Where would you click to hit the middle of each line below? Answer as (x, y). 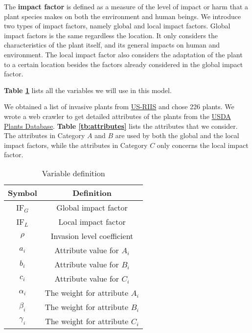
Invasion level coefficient (92, 236)
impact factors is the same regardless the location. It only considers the (111, 35)
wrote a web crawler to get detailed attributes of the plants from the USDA (117, 116)
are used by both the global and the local (177, 135)
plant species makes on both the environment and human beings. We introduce (123, 16)
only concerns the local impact (203, 145)
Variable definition (73, 173)
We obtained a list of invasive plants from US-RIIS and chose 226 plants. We (119, 107)
